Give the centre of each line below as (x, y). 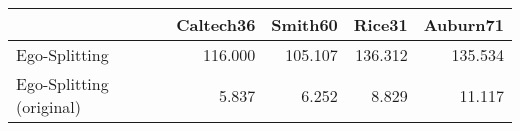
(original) (48, 106)
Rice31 (380, 24)
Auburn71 (463, 24)
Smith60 (304, 24)
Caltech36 (216, 24)
